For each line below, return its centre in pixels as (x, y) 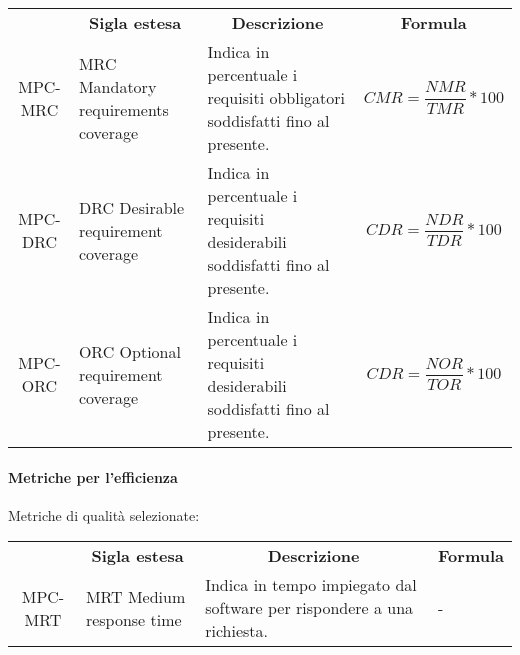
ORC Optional (129, 351)
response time (133, 619)
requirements (123, 109)
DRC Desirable (131, 207)
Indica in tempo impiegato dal (311, 585)
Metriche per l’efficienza (93, 476)
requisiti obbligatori (276, 97)
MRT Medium (135, 596)
